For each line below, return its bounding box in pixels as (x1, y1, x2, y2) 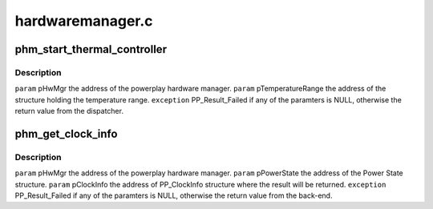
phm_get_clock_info (14, 127, 118, 140)
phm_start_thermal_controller (14, 42, 168, 56)
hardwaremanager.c (14, 12, 153, 30)
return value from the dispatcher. (14, 107, 124, 116)
